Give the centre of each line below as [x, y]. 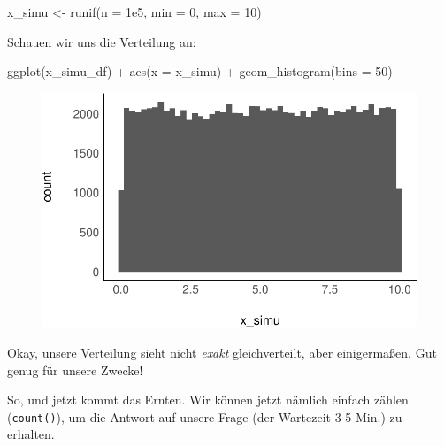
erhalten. [31, 434]
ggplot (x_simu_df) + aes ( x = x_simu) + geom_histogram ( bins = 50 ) [200, 71]
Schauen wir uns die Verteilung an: [102, 41]
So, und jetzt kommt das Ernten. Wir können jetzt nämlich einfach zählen [208, 400]
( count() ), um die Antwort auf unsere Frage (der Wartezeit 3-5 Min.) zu [205, 416]
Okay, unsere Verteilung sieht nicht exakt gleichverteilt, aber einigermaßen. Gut [222, 352]
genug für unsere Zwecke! [75, 369]
